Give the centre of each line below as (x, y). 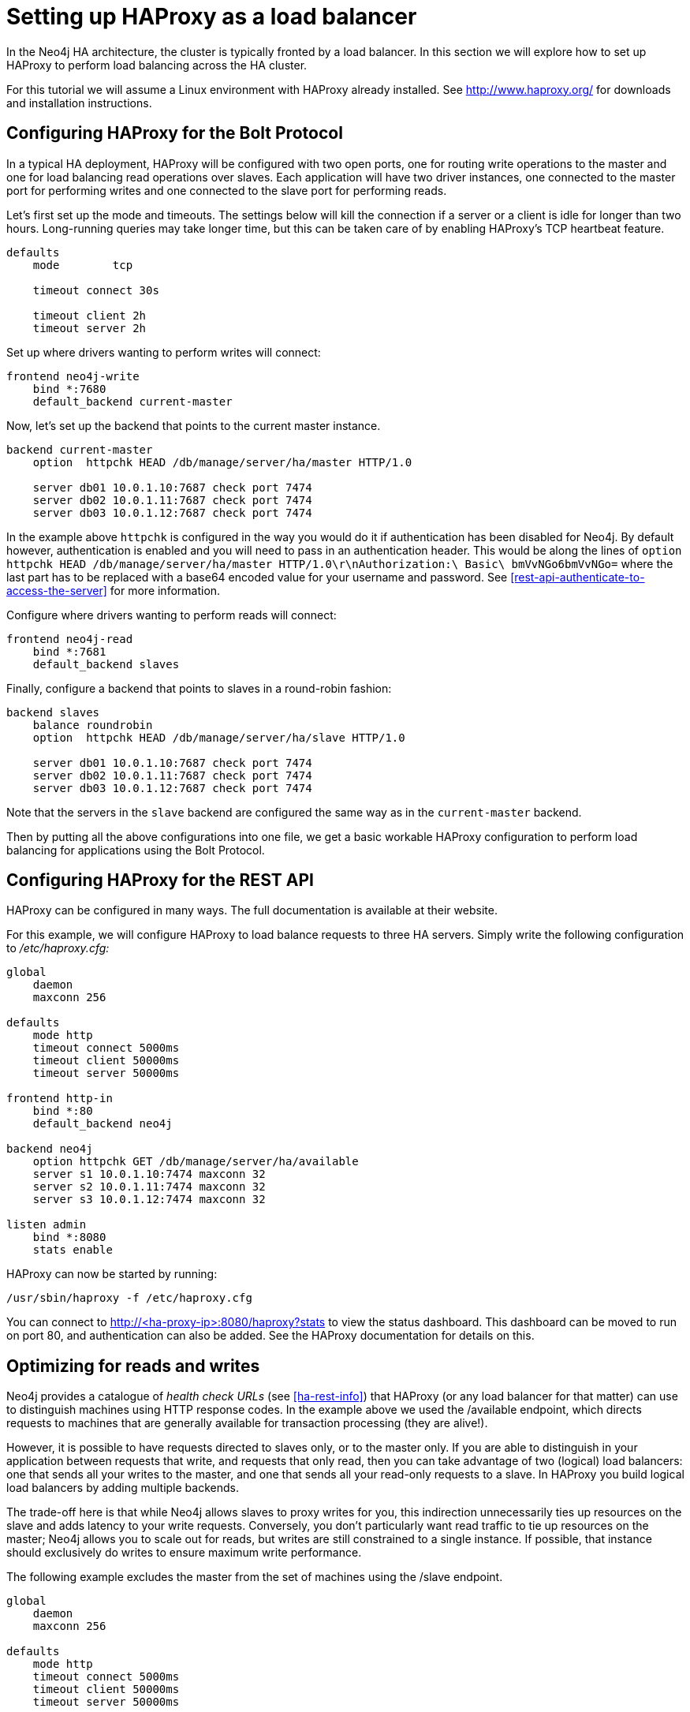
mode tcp (83, 265)
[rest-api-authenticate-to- (578, 577)
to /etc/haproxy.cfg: (58, 948)
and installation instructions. (79, 103)
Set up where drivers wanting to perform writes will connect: (164, 352)
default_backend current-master (132, 401)
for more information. (165, 590)
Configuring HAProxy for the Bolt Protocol (175, 133)
